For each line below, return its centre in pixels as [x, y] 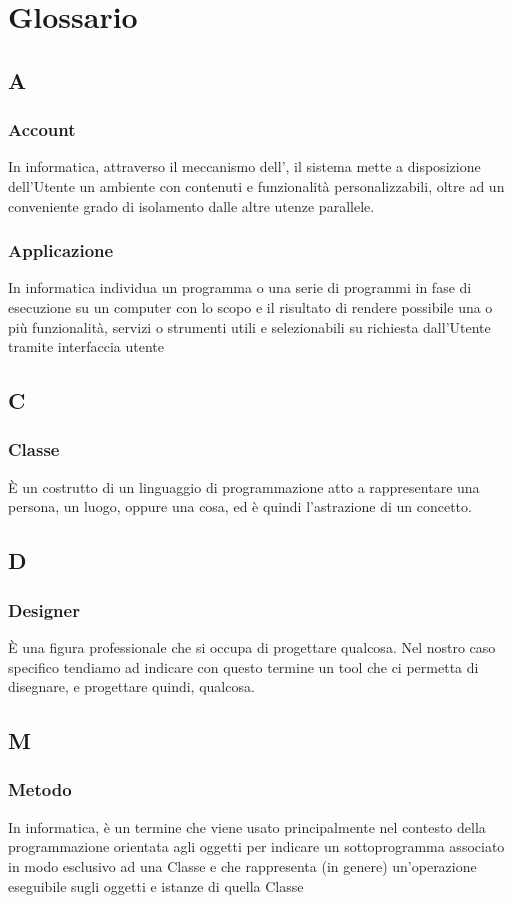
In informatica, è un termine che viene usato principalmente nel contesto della [247, 826]
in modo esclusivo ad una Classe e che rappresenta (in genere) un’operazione [242, 865]
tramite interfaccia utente [86, 346]
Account [42, 129]
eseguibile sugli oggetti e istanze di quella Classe [156, 885]
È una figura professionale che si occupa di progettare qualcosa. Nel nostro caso [252, 646]
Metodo [40, 789]
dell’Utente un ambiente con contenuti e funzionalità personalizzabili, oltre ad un [256, 185]
